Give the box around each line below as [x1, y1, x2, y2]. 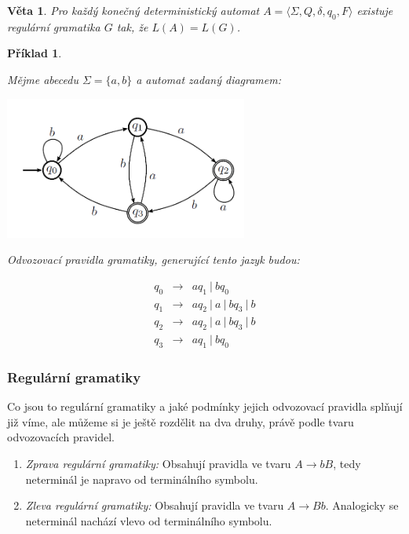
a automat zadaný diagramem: [136, 71, 282, 87]
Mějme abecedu [7, 71, 79, 87]
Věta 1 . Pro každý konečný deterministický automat [7, 2, 260, 18]
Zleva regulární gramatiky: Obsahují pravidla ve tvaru [25, 497, 284, 514]
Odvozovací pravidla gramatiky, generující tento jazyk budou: [7, 251, 300, 268]
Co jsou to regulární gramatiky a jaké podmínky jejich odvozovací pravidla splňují [7, 398, 403, 415]
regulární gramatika [7, 18, 100, 35]
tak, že [116, 18, 148, 35]
